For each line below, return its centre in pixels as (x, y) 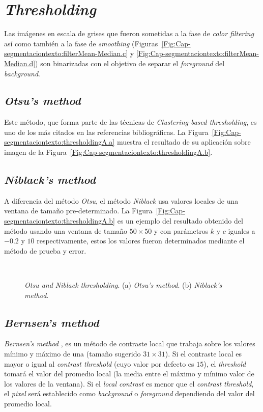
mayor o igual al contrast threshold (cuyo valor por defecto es (99, 363)
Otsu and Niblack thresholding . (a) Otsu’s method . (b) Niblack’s (123, 285)
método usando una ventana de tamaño (66, 230)
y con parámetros (181, 230)
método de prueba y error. (45, 250)
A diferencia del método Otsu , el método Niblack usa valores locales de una (121, 200)
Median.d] (20, 63)
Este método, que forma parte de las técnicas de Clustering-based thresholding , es (130, 122)
